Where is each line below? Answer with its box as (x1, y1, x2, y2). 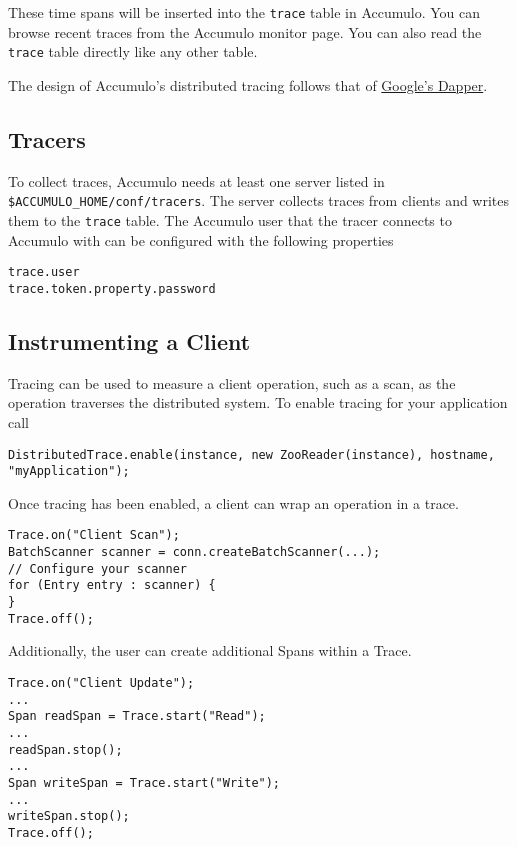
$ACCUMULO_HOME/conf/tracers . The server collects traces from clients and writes (8, 190, 510, 211)
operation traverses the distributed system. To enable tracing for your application (8, 392, 508, 413)
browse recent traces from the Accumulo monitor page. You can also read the (8, 21, 482, 42)
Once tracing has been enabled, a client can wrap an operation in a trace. (8, 492, 459, 513)
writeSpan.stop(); (8, 809, 130, 824)
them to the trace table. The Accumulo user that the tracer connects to (8, 209, 452, 230)
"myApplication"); (8, 464, 130, 479)
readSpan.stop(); (8, 742, 123, 757)
